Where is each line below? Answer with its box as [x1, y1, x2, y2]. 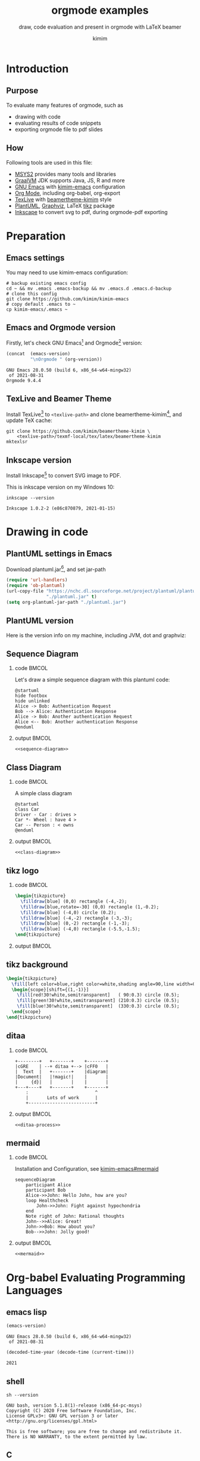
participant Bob [26, 1187, 66, 1193]
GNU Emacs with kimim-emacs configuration [14, 183, 126, 190]
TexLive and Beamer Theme [6, 394, 112, 404]
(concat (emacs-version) [6, 351, 70, 357]
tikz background [6, 960, 68, 970]
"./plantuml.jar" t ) [46, 594, 97, 600]
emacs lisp [6, 1307, 48, 1317]
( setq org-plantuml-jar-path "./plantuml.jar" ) [6, 599, 127, 605]
